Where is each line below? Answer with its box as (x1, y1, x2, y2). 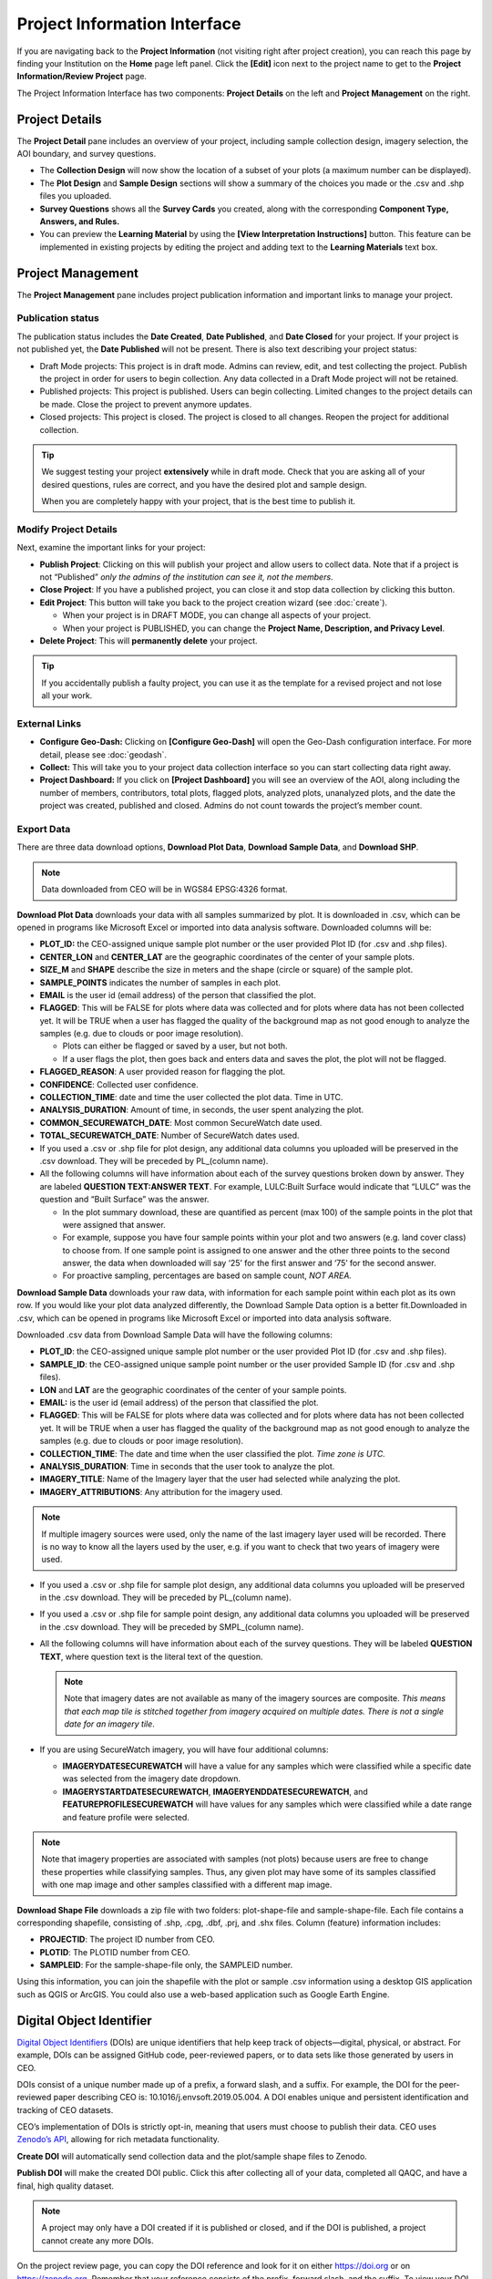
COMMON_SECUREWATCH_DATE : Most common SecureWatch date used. (39, 1117, 323, 1128)
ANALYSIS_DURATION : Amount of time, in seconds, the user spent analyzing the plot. (39, 1104, 364, 1116)
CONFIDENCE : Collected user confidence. (39, 1078, 200, 1089)
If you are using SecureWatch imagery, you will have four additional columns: (39, 1744, 329, 1755)
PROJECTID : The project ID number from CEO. (39, 1934, 216, 1945)
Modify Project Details (16, 522, 118, 535)
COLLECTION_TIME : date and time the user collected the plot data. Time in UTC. (39, 1092, 343, 1103)
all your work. (41, 690, 93, 701)
